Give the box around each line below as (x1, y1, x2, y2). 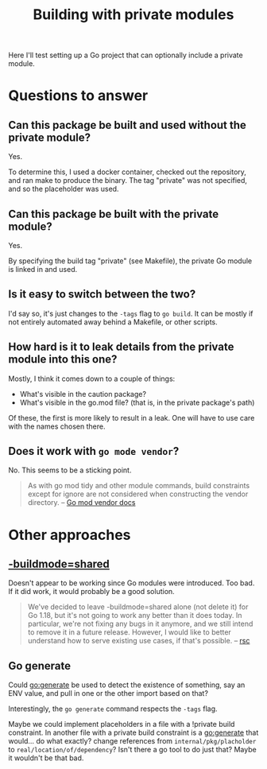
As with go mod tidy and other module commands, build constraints (27, 481, 250, 491)
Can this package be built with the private (8, 207, 219, 220)
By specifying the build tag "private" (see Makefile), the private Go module (8, 256, 253, 266)
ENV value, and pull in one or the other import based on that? (8, 689, 209, 698)
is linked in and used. (8, 265, 78, 274)
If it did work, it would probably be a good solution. (8, 587, 175, 596)
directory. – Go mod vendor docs (27, 498, 136, 507)
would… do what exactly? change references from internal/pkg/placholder (8, 736, 257, 746)
